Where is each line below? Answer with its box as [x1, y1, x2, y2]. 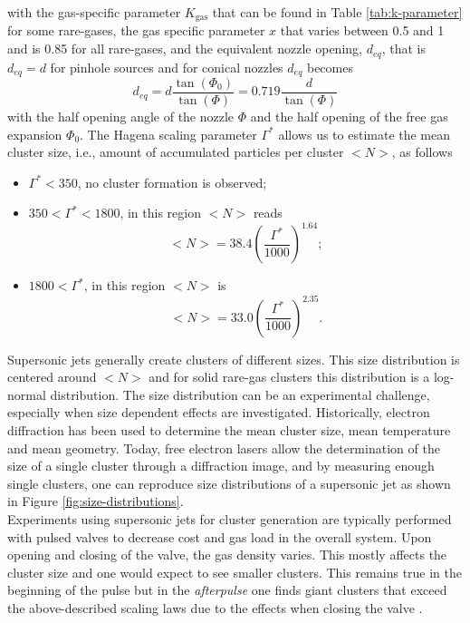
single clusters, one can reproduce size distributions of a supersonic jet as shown [7, 473, 451, 492]
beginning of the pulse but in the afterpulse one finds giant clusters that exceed [7, 580, 447, 599]
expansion [7, 124, 62, 143]
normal [7, 385, 46, 404]
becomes [306, 57, 353, 76]
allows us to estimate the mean [278, 124, 451, 143]
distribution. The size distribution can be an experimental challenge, [50, 385, 430, 404]
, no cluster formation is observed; [77, 172, 267, 191]
